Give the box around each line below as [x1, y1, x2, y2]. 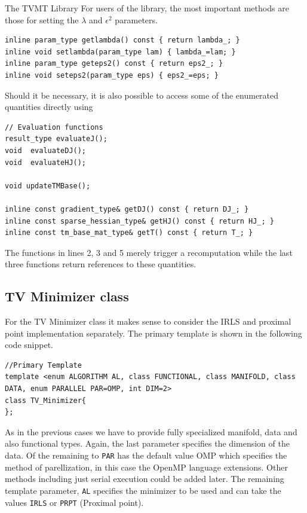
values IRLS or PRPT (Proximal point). [5, 496, 144, 508]
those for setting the [5, 13, 79, 26]
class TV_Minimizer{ [5, 396, 87, 405]
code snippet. [5, 338, 53, 351]
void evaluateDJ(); [5, 146, 87, 155]
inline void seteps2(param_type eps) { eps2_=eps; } [5, 71, 219, 80]
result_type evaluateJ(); [5, 135, 108, 143]
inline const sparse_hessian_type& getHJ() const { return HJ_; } [5, 216, 275, 225]
